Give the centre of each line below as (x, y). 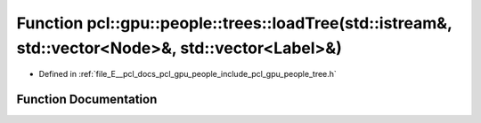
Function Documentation (87, 100)
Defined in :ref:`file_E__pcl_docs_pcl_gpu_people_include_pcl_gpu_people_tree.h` (188, 74)
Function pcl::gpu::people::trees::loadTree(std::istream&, (234, 23)
